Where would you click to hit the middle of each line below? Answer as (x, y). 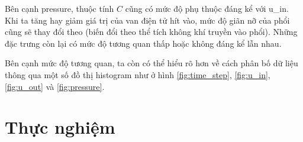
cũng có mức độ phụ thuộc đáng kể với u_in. (207, 8)
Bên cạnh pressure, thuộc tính (59, 8)
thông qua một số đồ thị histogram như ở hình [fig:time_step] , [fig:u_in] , (138, 74)
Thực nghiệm (60, 127)
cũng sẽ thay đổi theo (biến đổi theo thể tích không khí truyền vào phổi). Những (151, 32)
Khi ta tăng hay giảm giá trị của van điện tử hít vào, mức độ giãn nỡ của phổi (147, 20)
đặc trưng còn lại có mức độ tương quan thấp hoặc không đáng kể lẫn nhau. (143, 43)
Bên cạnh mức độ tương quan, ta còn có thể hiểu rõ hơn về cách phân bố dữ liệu (151, 63)
